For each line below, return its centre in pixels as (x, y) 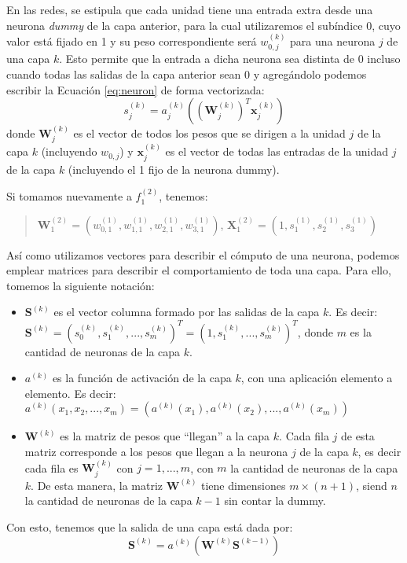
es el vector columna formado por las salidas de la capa (187, 312)
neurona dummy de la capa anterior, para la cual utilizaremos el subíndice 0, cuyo (203, 25)
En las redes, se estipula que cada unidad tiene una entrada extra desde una (190, 9)
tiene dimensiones (244, 485)
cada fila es (51, 467)
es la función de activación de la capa (142, 378)
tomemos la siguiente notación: (81, 285)
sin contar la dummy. (275, 500)
